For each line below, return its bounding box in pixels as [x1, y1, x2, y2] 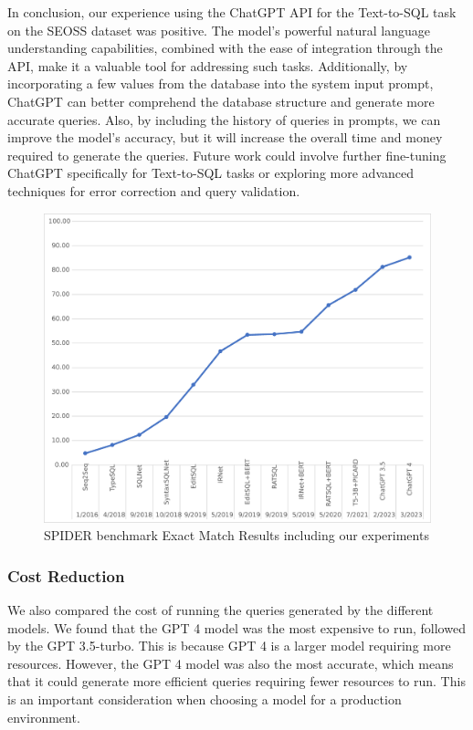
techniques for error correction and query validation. [7, 181, 300, 200]
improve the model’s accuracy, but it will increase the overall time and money [7, 128, 443, 147]
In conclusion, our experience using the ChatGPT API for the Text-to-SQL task [7, 3, 457, 21]
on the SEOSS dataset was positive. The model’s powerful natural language [7, 20, 430, 39]
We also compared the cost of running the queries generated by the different [7, 600, 434, 620]
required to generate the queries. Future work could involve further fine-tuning [7, 145, 447, 164]
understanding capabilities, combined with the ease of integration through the [7, 38, 443, 57]
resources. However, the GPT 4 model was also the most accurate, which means [7, 653, 454, 673]
